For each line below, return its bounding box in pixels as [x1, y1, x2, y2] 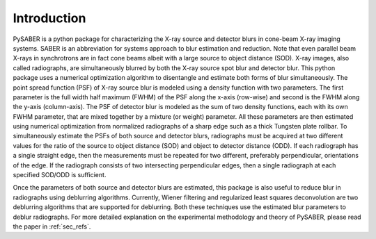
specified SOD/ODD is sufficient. [13, 171, 107, 179]
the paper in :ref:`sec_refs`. [13, 222, 91, 231]
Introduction [13, 10, 86, 26]
